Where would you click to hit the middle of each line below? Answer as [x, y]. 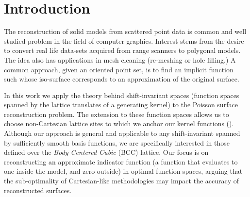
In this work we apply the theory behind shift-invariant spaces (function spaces [122, 95]
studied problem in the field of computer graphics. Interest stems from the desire [124, 41]
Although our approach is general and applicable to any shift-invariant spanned [122, 133]
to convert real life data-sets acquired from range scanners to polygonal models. [122, 50]
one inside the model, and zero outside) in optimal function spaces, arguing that [123, 171]
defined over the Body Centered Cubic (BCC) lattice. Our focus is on [106, 152]
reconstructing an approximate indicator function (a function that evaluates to [121, 161]
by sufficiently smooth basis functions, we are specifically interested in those [117, 142]
